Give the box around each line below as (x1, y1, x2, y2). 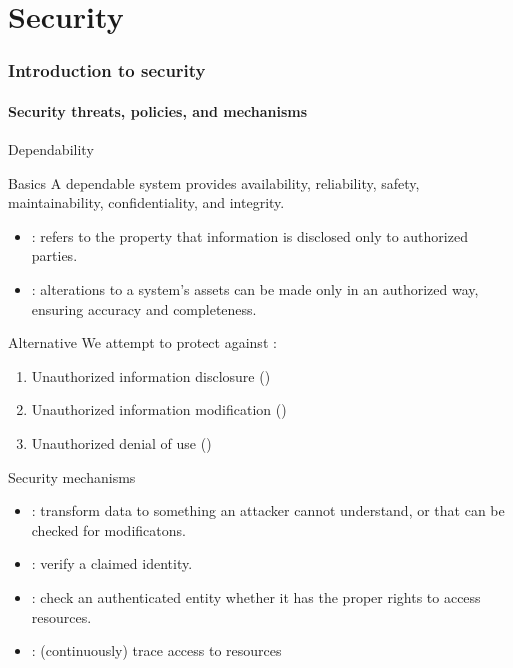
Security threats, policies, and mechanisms (8, 100, 308, 121)
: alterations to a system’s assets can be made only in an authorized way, (31, 278, 479, 299)
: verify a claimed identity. (31, 553, 193, 574)
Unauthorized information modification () (31, 399, 287, 420)
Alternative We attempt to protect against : (8, 332, 277, 353)
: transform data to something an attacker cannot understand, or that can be (31, 500, 505, 521)
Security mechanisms (8, 466, 136, 487)
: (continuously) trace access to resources (31, 640, 282, 661)
